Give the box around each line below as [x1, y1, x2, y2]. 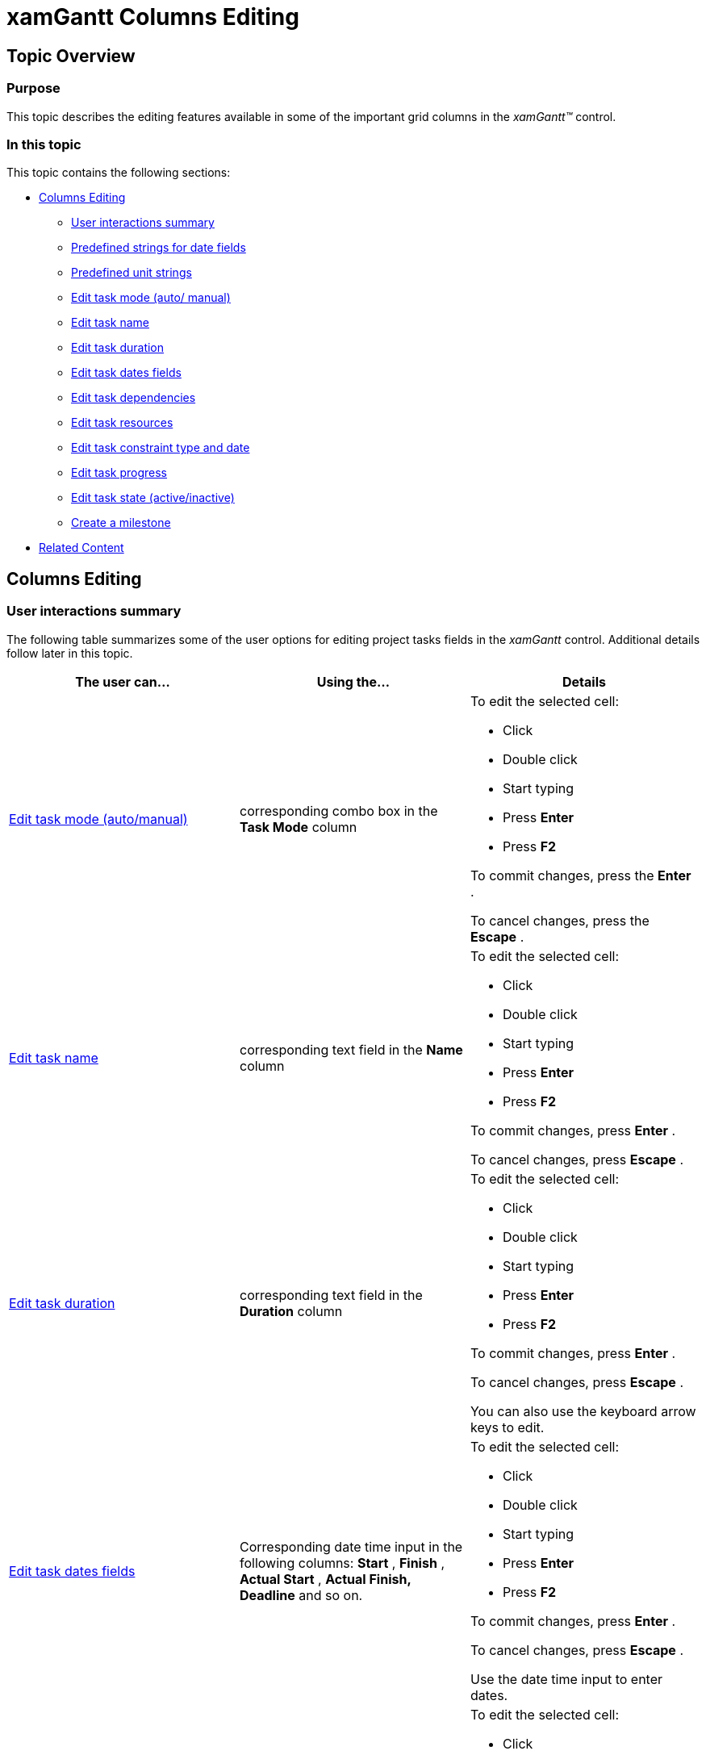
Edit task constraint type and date [71, 441, 250, 455]
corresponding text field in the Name [239, 1041, 463, 1058]
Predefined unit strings [71, 265, 192, 280]
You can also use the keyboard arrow [470, 1402, 696, 1419]
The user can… [75, 673, 170, 690]
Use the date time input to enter [470, 1670, 663, 1687]
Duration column [239, 1302, 343, 1319]
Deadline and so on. [239, 1586, 363, 1603]
